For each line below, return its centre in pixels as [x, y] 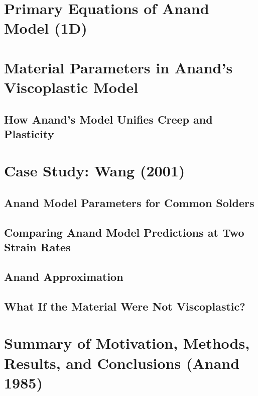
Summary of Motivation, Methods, [127, 343]
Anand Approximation [64, 277]
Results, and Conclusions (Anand [122, 363]
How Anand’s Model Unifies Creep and [108, 119]
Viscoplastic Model [71, 87]
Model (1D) [46, 28]
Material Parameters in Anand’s [118, 67]
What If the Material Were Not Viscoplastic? [125, 306]
